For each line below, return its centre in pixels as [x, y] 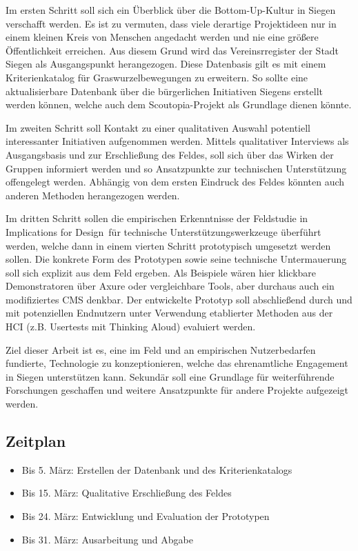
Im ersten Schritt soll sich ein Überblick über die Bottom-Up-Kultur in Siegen [171, 10]
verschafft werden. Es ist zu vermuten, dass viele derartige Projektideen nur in [171, 23]
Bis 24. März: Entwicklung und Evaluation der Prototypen [146, 516]
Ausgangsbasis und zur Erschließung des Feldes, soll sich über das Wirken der [170, 154]
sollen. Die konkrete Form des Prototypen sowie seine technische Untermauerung [176, 259]
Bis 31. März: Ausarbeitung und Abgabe [107, 539]
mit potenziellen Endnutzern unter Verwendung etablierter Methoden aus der [169, 313]
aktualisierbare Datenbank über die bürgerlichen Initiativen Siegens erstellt [164, 91]
